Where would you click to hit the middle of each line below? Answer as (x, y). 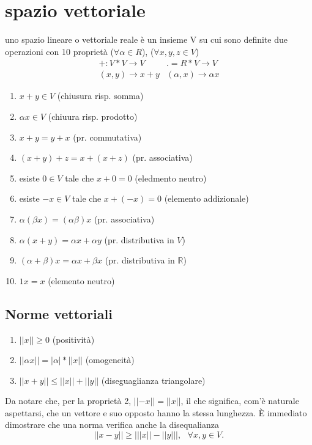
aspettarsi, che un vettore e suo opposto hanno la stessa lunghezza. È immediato (156, 412)
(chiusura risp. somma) (100, 96)
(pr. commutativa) (107, 137)
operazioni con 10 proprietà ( (59, 51)
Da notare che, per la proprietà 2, (68, 401)
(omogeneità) (110, 360)
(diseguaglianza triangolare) (153, 380)
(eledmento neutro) (171, 178)
